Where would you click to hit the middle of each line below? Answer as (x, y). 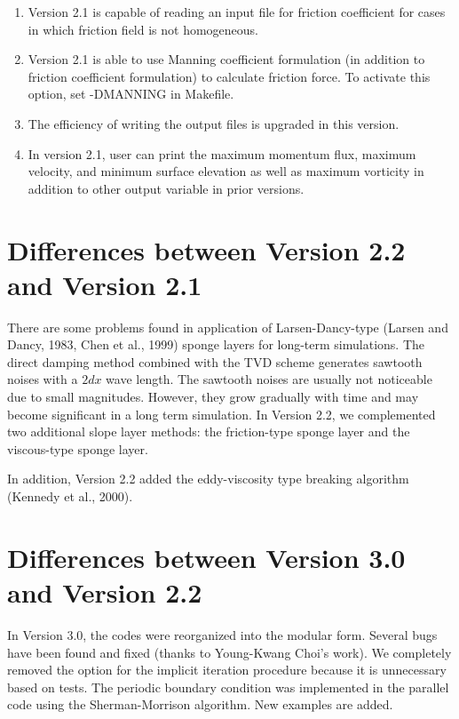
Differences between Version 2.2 (206, 249)
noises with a (43, 379)
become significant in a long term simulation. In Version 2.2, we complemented (222, 414)
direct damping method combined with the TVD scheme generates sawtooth (215, 361)
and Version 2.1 (105, 284)
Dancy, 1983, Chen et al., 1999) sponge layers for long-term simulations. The (216, 344)
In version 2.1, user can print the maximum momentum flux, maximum (222, 153)
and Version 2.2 (105, 591)
